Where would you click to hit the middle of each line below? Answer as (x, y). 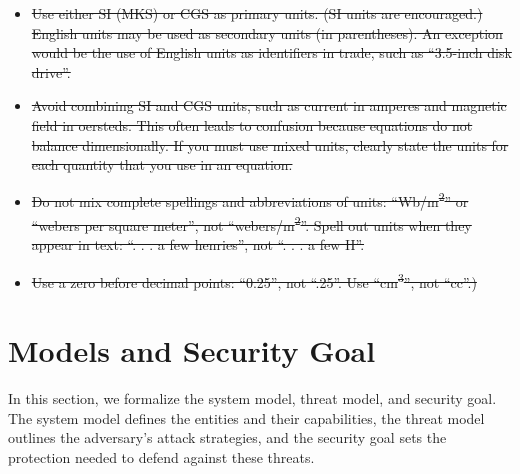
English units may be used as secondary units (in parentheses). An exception (267, 32)
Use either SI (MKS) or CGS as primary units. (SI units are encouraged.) (257, 13)
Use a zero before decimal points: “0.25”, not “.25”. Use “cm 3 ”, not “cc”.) (254, 280)
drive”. (51, 71)
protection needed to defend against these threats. (161, 457)
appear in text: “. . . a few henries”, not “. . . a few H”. (198, 244)
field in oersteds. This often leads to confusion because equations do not (252, 124)
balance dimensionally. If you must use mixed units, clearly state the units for (270, 144)
